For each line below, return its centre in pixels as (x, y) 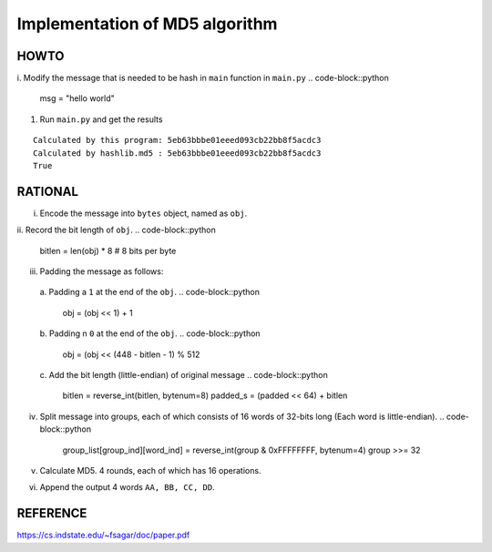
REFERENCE (52, 513)
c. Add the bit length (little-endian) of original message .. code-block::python (184, 375)
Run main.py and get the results (101, 119)
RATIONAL (48, 191)
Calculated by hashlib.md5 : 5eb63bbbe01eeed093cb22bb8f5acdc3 (177, 153)
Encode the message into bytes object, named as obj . (143, 213)
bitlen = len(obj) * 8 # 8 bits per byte (108, 250)
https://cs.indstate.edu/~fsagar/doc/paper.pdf (103, 535)
